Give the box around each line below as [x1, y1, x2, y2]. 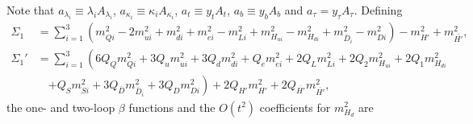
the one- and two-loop [6, 98, 115, 115]
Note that [6, 2, 55, 18]
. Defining [354, 2, 403, 18]
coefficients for [259, 98, 331, 115]
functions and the [128, 98, 216, 115]
